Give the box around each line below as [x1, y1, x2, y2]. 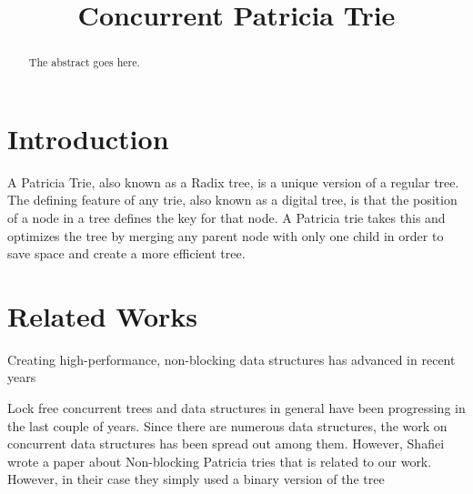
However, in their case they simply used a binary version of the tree [7, 469, 385, 489]
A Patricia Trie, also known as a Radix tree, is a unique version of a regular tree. [7, 172, 459, 191]
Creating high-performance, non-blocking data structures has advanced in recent [7, 349, 456, 368]
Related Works [7, 297, 198, 334]
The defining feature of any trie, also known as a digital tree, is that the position [7, 190, 458, 209]
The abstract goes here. [28, 55, 140, 70]
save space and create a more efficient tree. [7, 244, 246, 263]
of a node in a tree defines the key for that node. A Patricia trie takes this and [7, 207, 446, 227]
